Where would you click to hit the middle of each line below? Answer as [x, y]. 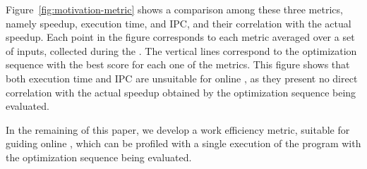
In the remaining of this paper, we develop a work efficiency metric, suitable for [178, 129]
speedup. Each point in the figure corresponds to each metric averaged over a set [180, 37]
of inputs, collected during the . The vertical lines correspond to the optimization [181, 50]
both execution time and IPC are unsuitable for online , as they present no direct [182, 78]
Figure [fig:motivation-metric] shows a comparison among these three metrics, [174, 9]
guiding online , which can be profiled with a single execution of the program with [183, 143]
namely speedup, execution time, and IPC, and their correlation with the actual [179, 23]
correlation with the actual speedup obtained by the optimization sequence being [181, 92]
